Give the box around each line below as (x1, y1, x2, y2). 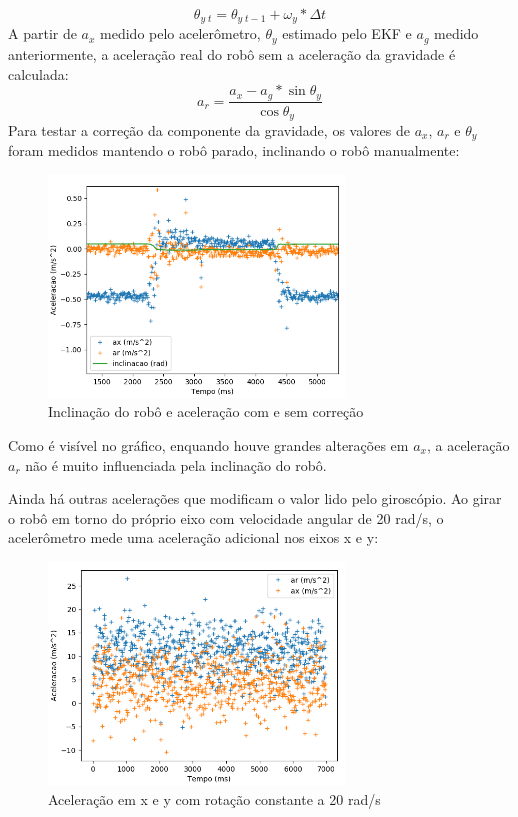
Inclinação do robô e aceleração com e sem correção (48, 401, 364, 422)
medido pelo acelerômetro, (100, 23, 261, 44)
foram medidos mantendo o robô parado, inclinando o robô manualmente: (8, 140, 460, 161)
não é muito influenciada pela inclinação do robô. (25, 454, 327, 475)
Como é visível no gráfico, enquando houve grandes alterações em (8, 434, 409, 455)
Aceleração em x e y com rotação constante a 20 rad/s (48, 788, 381, 809)
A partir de (8, 23, 77, 44)
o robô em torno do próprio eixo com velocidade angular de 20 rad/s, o (8, 507, 444, 528)
